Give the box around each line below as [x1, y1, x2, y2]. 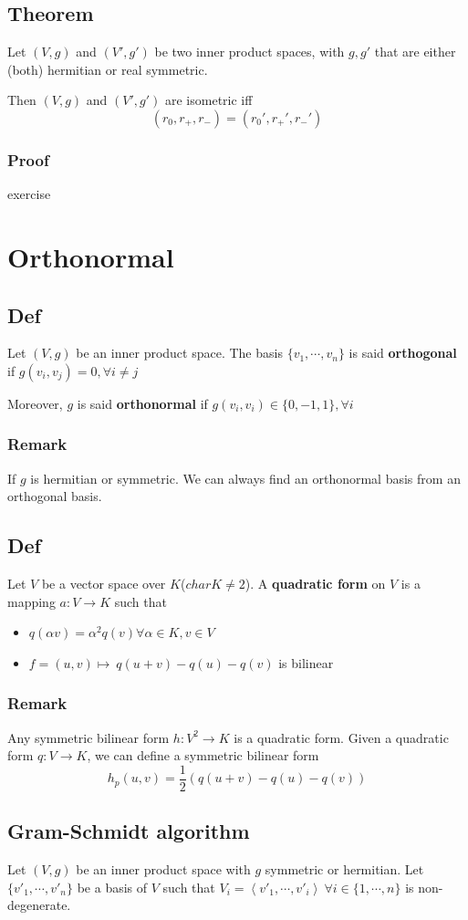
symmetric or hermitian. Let [265, 860, 424, 879]
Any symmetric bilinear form [7, 727, 170, 747]
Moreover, [7, 393, 63, 413]
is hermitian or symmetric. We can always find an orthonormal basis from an [30, 468, 461, 487]
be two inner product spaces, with [154, 42, 345, 61]
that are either [374, 42, 456, 61]
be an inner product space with [76, 860, 251, 879]
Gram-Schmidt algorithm [7, 817, 250, 845]
